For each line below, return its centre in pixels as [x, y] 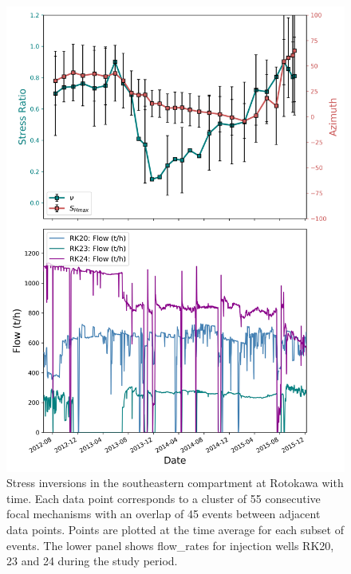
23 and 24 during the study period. [92, 561]
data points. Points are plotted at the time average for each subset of [175, 529]
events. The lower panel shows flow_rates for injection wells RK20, [170, 545]
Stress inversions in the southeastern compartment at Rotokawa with [175, 483]
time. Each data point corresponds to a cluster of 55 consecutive [164, 498]
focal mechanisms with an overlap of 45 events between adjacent [164, 514]
